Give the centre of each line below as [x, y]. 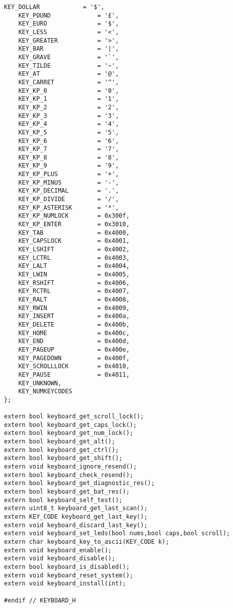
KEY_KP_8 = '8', [69, 157]
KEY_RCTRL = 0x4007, [74, 291]
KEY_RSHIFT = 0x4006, [74, 283]
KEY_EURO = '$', [69, 24]
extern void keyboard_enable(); [58, 550]
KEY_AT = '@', [69, 74]
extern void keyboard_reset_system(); [69, 575]
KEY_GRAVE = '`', [69, 57]
